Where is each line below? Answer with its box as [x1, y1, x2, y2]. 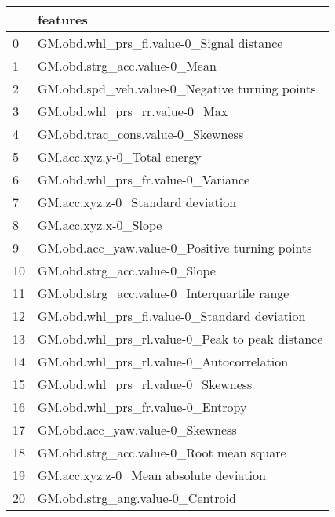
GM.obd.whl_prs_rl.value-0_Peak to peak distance [38, 329, 323, 348]
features [38, 10, 88, 28]
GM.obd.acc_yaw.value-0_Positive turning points [38, 238, 312, 257]
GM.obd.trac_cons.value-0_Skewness [38, 125, 244, 143]
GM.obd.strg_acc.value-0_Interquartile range [38, 284, 289, 302]
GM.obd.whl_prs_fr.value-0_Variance [38, 170, 250, 188]
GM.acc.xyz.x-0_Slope [38, 216, 162, 234]
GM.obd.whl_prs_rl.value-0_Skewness [38, 375, 253, 393]
